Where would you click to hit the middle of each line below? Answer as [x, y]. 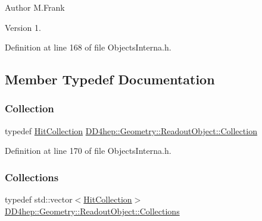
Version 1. [23, 27]
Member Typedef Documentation [110, 79]
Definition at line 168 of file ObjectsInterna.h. [88, 47]
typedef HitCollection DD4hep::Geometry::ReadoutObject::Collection [131, 130]
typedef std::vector [39, 199]
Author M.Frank [35, 7]
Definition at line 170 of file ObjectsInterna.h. [88, 151]
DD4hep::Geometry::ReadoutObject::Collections [92, 211]
